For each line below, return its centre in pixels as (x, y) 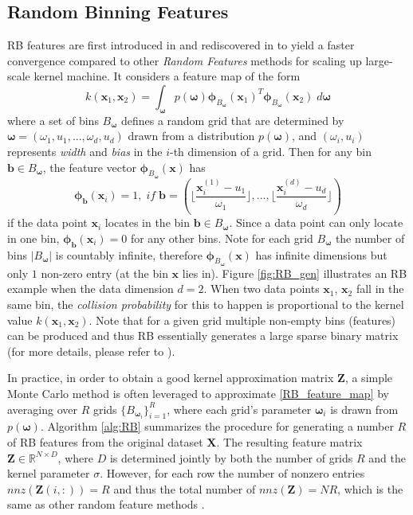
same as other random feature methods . (106, 504)
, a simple (369, 378)
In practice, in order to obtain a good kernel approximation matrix (171, 378)
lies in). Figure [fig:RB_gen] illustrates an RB (295, 273)
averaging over (42, 409)
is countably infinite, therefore (129, 254)
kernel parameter (49, 473)
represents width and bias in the (85, 151)
